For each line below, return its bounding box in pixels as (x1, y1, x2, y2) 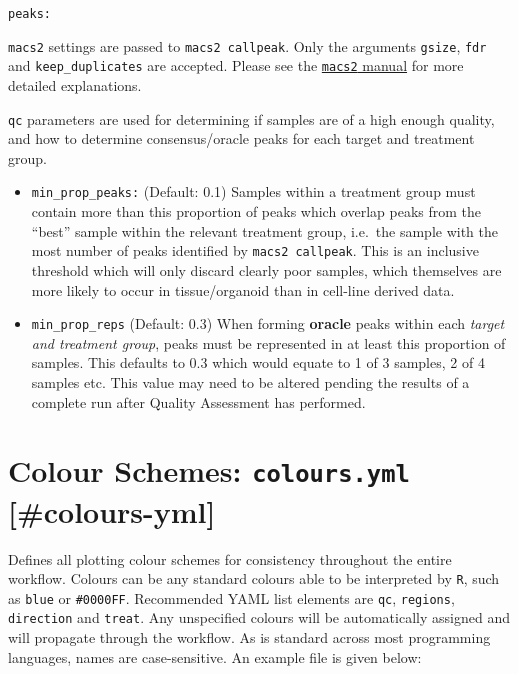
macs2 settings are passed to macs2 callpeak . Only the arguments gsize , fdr (8, 35, 487, 56)
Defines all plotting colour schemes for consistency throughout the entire (8, 548, 452, 569)
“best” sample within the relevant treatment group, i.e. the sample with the (31, 220, 499, 241)
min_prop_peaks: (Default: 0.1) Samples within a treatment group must (31, 181, 476, 202)
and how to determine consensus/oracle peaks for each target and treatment (8, 128, 475, 149)
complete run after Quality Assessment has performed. (31, 391, 366, 412)
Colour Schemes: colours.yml (8, 450, 410, 491)
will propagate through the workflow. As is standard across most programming (8, 627, 491, 648)
